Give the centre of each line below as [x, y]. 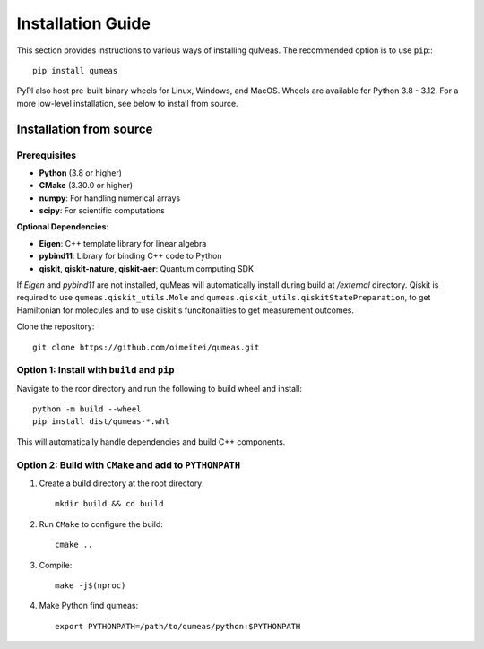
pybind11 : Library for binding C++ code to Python [130, 256]
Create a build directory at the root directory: [122, 483]
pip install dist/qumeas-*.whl [101, 422]
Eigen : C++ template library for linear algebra [123, 243]
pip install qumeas [75, 70]
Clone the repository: [56, 326]
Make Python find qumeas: [89, 606]
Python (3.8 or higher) [81, 173]
